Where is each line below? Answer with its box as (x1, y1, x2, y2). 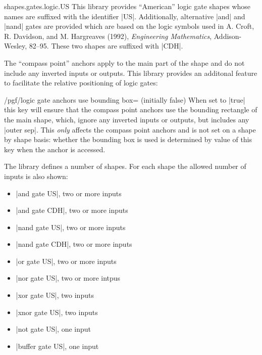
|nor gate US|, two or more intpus (16, 273, 121, 283)
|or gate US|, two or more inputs (16, 255, 117, 266)
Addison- (214, 30, 242, 41)
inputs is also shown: (4, 170, 68, 181)
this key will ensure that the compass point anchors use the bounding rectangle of (4, 104, 257, 115)
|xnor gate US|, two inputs (16, 306, 98, 317)
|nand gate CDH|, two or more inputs (16, 239, 132, 249)
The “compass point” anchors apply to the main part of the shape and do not (4, 57, 245, 68)
